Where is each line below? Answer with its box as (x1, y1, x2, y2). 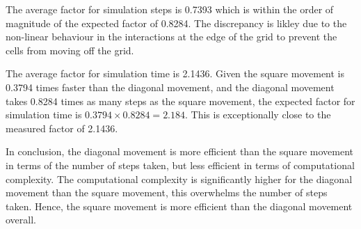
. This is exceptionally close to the (185, 107, 331, 122)
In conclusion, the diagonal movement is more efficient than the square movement (6, 144, 353, 159)
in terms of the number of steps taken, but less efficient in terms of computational (6, 157, 355, 172)
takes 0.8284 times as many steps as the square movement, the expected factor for (6, 93, 355, 108)
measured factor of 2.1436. (6, 120, 118, 135)
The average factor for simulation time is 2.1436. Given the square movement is (6, 66, 345, 81)
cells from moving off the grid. (6, 42, 134, 57)
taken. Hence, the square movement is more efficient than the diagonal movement (6, 198, 353, 213)
